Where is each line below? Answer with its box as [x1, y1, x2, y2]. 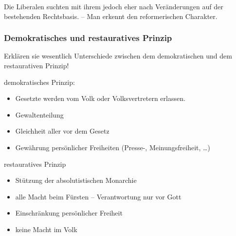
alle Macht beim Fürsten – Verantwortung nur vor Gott [15, 191, 182, 201]
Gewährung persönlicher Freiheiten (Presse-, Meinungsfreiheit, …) [15, 142, 210, 152]
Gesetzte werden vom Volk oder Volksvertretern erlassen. [15, 93, 185, 103]
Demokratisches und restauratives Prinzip [4, 32, 172, 44]
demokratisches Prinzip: [4, 77, 75, 87]
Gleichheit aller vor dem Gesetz [15, 126, 109, 136]
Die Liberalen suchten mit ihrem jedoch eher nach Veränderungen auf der [4, 1, 223, 11]
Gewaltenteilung [15, 109, 64, 119]
